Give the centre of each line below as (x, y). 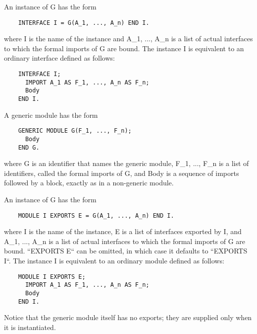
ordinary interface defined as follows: (59, 58)
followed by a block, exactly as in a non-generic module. (89, 183)
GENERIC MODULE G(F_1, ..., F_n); (75, 131)
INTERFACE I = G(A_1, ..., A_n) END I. (84, 23)
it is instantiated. (30, 327)
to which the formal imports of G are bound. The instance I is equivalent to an (124, 48)
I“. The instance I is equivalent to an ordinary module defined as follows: (114, 261)
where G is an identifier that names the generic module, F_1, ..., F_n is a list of (127, 163)
